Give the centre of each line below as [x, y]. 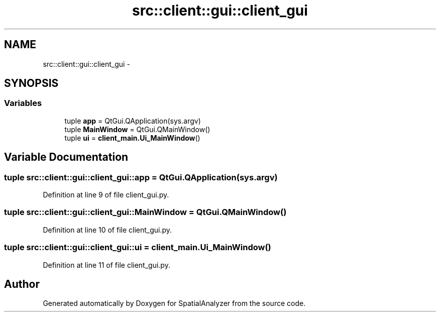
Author [22, 284]
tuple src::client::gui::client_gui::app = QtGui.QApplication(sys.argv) [141, 177]
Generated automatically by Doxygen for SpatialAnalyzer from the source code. [174, 303]
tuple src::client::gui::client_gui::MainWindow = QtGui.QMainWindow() [145, 212]
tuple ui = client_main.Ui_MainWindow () [132, 138]
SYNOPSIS [31, 83]
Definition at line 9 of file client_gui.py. [106, 195]
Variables [23, 103]
